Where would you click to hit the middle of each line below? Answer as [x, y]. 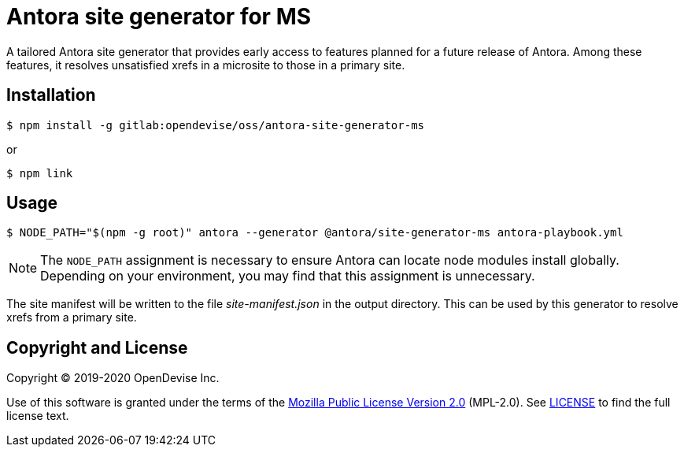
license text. [38, 416]
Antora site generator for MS [159, 17]
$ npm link [40, 173]
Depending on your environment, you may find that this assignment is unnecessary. [288, 276]
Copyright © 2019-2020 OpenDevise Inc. [113, 378]
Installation [51, 95]
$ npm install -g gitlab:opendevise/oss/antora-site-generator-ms [216, 125]
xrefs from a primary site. [72, 317]
